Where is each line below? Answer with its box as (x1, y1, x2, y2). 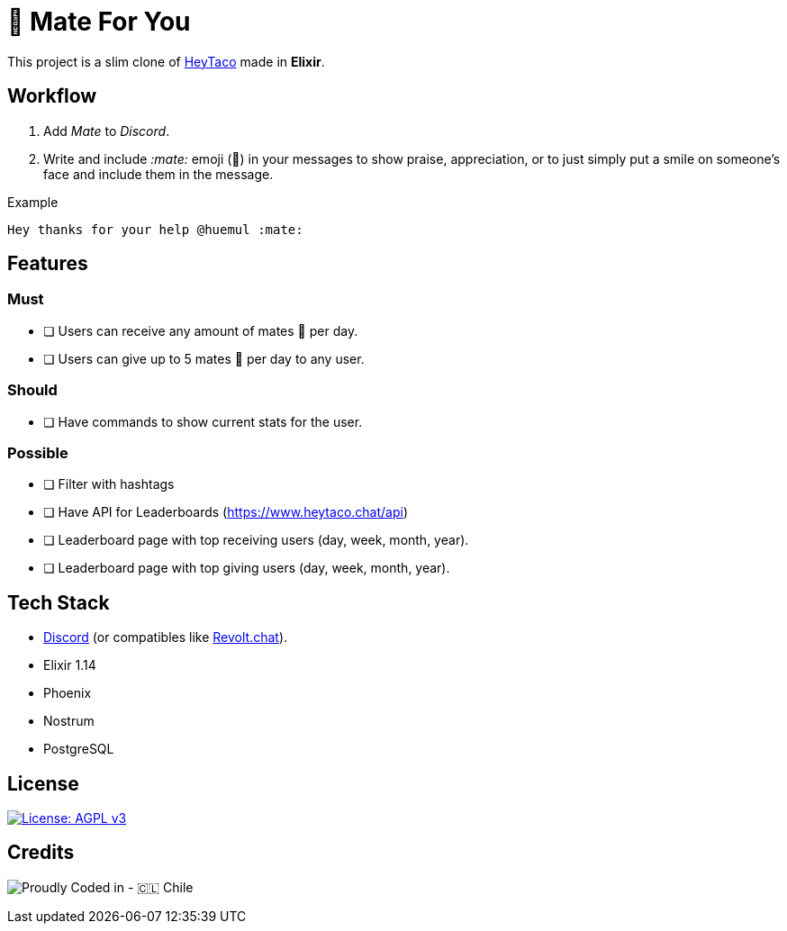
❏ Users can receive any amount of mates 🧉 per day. (43, 322, 358, 339)
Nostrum (43, 713, 95, 729)
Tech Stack (7, 591, 110, 614)
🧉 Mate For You (7, 6, 191, 37)
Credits (7, 841, 75, 864)
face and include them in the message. (43, 166, 274, 182)
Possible (7, 443, 68, 462)
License (7, 772, 79, 795)
